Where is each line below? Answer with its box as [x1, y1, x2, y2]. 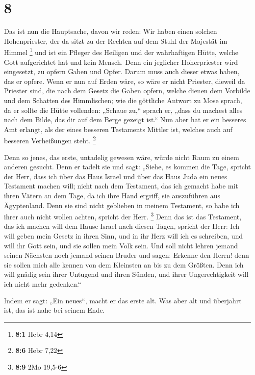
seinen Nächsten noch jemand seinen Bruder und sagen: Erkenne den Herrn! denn [4, 250, 249, 260]
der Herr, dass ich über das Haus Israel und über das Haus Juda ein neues [4, 171, 227, 181]
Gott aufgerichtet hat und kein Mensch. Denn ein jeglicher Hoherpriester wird [4, 56, 238, 67]
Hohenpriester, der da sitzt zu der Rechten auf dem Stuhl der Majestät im [4, 35, 228, 46]
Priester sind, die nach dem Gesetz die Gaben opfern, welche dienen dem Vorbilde [4, 85, 251, 96]
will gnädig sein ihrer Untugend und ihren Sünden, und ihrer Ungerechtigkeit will [4, 269, 249, 279]
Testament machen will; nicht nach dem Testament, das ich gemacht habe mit [4, 181, 238, 191]
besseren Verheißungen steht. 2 [4, 134, 96, 145]
